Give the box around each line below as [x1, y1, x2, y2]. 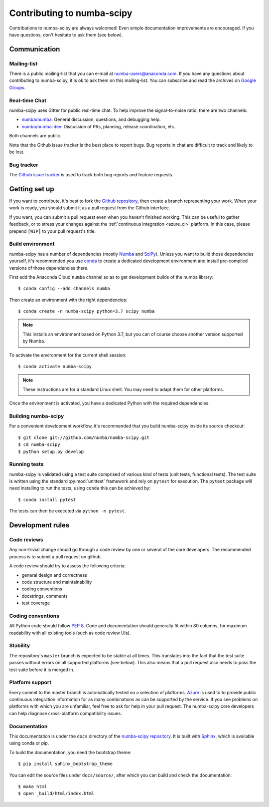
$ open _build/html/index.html [18, 791, 95, 797]
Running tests [9, 461, 44, 468]
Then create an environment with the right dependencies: [9, 297, 128, 303]
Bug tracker [9, 161, 38, 168]
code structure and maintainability [21, 579, 92, 585]
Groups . [9, 84, 26, 90]
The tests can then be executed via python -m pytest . [9, 508, 127, 514]
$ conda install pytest [18, 497, 76, 502]
